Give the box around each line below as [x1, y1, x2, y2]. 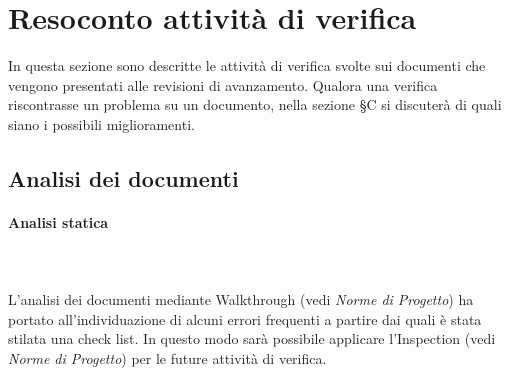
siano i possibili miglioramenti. [8, 113, 195, 134]
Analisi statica [8, 211, 109, 232]
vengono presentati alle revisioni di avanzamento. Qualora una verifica [8, 74, 438, 95]
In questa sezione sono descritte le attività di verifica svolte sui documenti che [8, 55, 486, 76]
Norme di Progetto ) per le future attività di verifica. [8, 348, 327, 369]
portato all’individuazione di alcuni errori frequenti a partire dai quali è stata [8, 308, 482, 329]
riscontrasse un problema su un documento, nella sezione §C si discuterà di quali [8, 94, 502, 115]
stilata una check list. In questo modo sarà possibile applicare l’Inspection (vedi [8, 328, 496, 349]
